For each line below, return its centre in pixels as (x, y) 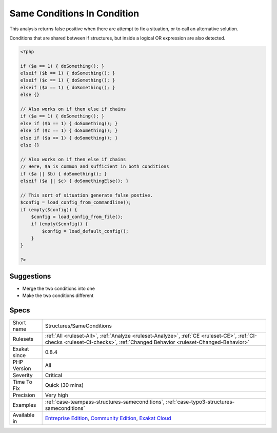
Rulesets (23, 339)
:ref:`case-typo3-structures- (200, 402)
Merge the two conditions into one (58, 288)
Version (22, 368)
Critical (54, 376)
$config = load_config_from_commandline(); (76, 202)
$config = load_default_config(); (85, 231)
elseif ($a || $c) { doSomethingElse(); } (74, 181)
